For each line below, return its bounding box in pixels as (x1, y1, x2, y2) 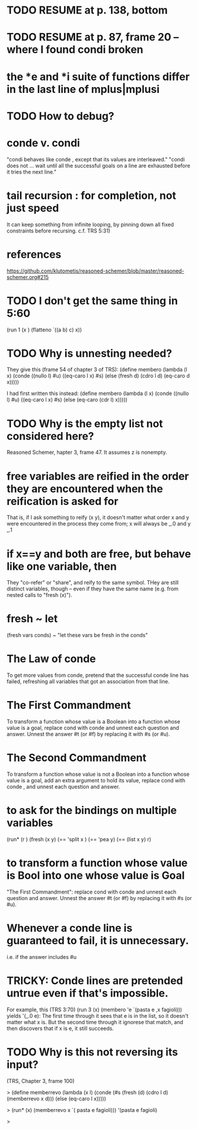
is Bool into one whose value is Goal (6, 869, 185, 882)
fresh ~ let (6, 612, 58, 626)
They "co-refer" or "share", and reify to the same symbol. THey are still (6, 579, 179, 586)
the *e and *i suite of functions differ (6, 70, 190, 83)
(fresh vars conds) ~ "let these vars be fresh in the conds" (6, 632, 148, 639)
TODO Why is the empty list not (6, 417, 163, 430)
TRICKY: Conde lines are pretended (6, 974, 183, 987)
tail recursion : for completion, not (6, 189, 176, 202)
